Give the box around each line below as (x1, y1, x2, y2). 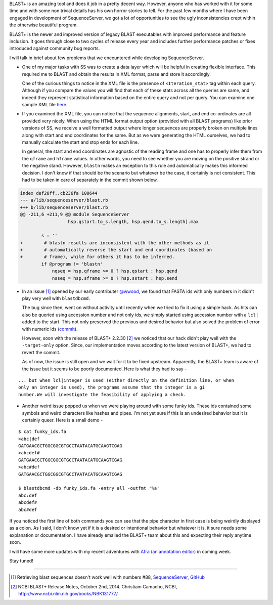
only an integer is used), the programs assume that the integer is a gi (18, 384, 205, 391)
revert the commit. (22, 349, 61, 355)
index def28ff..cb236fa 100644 (20, 190, 98, 196)
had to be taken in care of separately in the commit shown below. (22, 177, 158, 183)
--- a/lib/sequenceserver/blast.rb (20, 197, 108, 203)
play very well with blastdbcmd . (22, 295, 90, 301)
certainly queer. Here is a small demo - (22, 417, 103, 423)
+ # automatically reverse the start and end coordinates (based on (20, 247, 212, 253)
